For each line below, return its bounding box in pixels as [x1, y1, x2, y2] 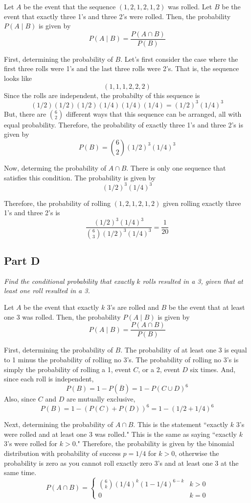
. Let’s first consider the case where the [120, 53, 238, 64]
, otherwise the [175, 448, 219, 458]
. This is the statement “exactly [133, 419, 228, 429]
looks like [4, 73, 32, 83]
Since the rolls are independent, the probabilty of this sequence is [4, 90, 200, 100]
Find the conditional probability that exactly [4, 276, 135, 286]
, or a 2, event [138, 364, 180, 374]
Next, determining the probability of [4, 419, 113, 429]
